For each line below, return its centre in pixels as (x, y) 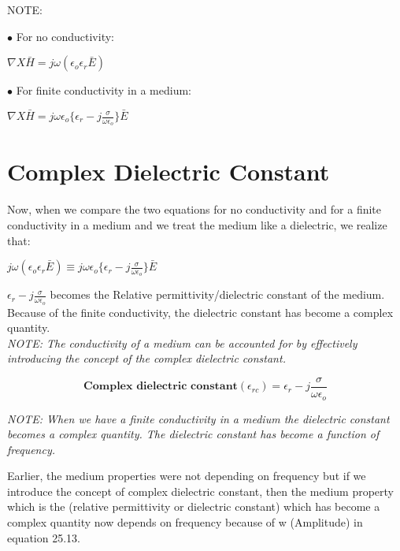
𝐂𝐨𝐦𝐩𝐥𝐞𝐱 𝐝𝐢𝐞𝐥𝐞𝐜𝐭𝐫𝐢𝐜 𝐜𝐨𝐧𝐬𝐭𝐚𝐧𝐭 (161, 387)
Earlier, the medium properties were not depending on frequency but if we (187, 476)
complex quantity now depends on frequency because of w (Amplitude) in (185, 522)
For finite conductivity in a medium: (104, 90)
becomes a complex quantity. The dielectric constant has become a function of (193, 434)
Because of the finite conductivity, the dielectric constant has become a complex (200, 312)
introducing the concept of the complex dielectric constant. (146, 358)
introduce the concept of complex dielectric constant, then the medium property (201, 491)
